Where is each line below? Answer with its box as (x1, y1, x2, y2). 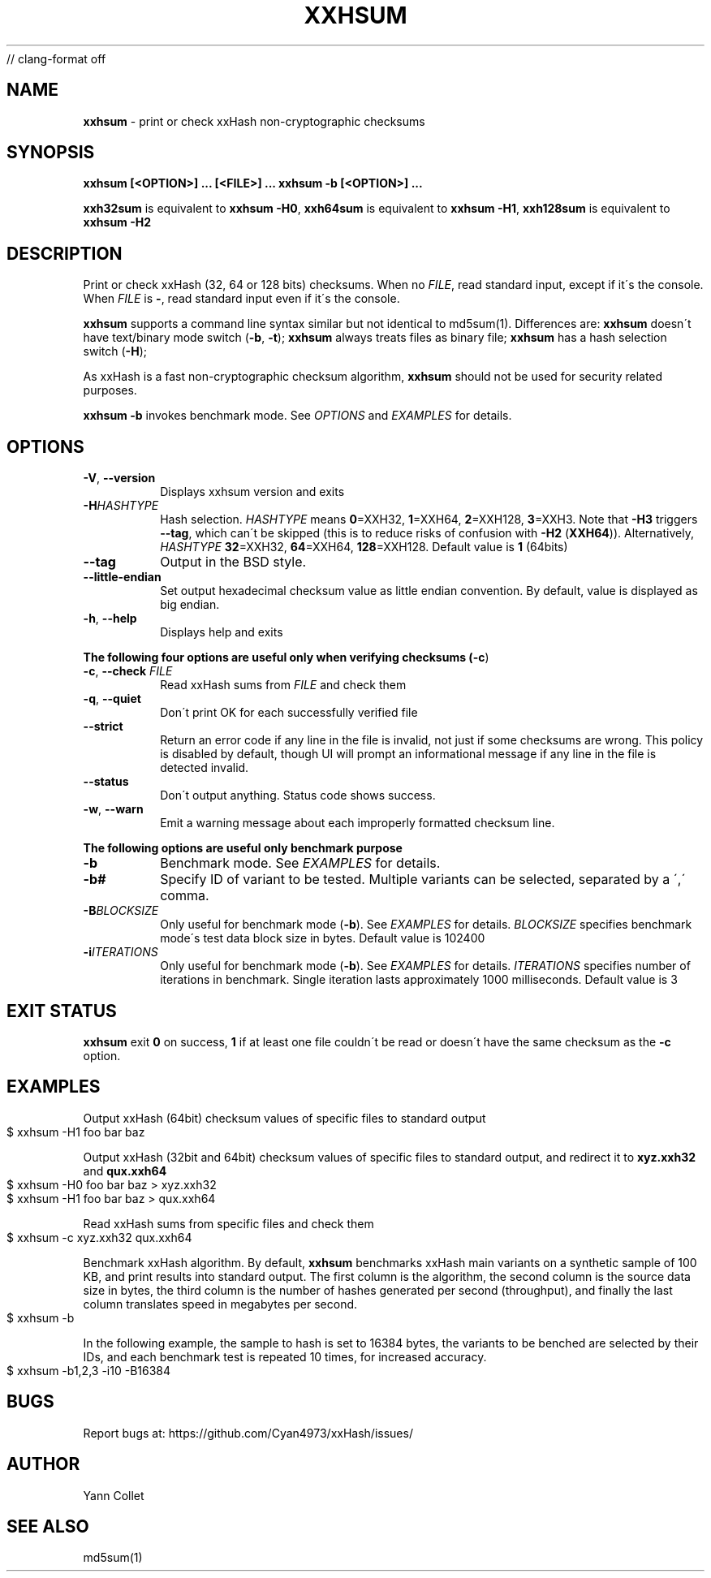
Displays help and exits (160, 625, 283, 640)
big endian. (160, 597, 220, 612)
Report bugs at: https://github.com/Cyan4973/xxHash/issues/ (83, 1425, 413, 1440)
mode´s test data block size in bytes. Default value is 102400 (160, 931, 485, 946)
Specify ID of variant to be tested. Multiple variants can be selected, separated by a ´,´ (160, 871, 686, 888)
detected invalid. (160, 761, 249, 775)
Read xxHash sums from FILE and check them (160, 678, 407, 692)
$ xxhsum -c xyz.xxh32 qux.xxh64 (6, 1230, 192, 1244)
